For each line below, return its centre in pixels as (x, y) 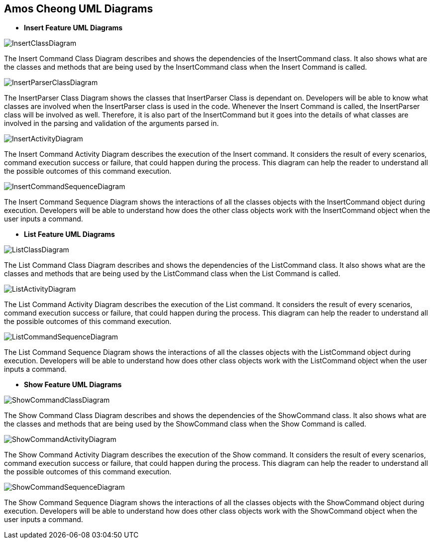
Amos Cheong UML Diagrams (79, 9)
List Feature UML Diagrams (69, 234)
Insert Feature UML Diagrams (73, 28)
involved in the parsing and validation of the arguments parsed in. (111, 123)
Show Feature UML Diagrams (73, 385)
